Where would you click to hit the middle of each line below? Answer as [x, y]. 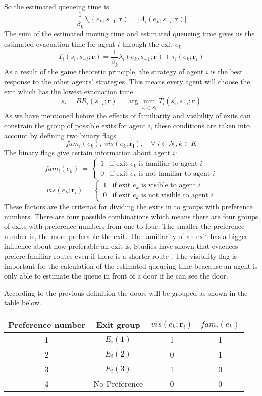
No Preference [118, 384]
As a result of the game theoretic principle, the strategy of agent [104, 71]
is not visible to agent [175, 195]
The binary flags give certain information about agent [87, 153]
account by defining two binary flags [60, 135]
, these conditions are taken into [200, 125]
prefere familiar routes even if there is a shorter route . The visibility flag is [121, 256]
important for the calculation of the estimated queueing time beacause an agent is [131, 266]
